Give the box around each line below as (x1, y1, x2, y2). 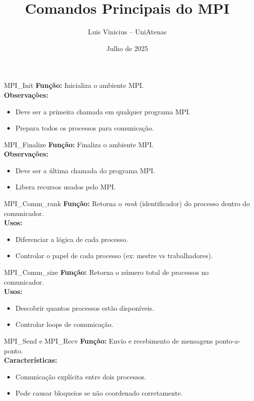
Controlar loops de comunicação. (15, 319, 114, 329)
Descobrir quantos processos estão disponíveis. (15, 302, 154, 313)
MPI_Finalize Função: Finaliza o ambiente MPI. (4, 139, 154, 149)
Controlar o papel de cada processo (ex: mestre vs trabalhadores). (15, 250, 213, 261)
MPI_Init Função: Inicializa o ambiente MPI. (4, 80, 144, 90)
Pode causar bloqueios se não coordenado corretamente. (15, 388, 183, 398)
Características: (4, 355, 57, 365)
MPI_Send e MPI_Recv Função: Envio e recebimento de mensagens (4, 336, 213, 346)
